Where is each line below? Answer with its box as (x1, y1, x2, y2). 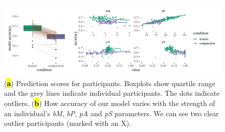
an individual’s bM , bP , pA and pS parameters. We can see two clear (4, 108, 219, 118)
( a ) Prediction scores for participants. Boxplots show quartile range (4, 77, 215, 88)
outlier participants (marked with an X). (4, 118, 131, 128)
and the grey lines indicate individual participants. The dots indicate (4, 88, 220, 98)
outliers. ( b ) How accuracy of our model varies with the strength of (4, 97, 215, 108)
